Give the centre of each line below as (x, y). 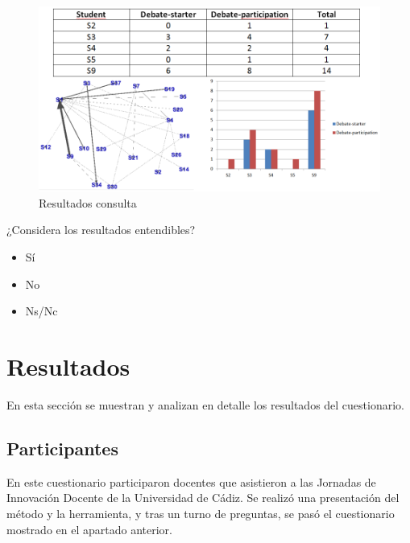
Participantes (62, 448)
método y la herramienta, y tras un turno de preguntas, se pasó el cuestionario (201, 513)
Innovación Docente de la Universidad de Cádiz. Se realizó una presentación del (203, 498)
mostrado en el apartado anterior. (89, 529)
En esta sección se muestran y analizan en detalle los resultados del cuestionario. (205, 404)
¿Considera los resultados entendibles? (101, 230)
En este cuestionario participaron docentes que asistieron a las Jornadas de (191, 481)
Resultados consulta (88, 202)
